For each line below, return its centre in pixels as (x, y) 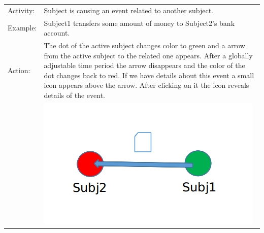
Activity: (21, 10)
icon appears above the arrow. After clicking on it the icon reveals (146, 85)
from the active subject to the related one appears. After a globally (148, 55)
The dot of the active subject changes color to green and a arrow (144, 45)
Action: (19, 70)
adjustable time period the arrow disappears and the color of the (144, 65)
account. (57, 33)
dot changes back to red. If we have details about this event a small (149, 75)
